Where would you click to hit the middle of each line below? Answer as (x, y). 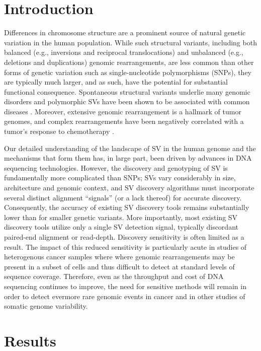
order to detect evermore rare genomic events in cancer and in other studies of (125, 296)
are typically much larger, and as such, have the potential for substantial (116, 82)
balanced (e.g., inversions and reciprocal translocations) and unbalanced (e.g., (124, 52)
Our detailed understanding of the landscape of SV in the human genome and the (130, 148)
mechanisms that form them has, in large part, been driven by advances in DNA (128, 158)
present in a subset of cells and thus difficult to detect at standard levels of (119, 266)
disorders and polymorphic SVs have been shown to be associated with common (127, 101)
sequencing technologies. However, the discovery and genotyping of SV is (116, 167)
